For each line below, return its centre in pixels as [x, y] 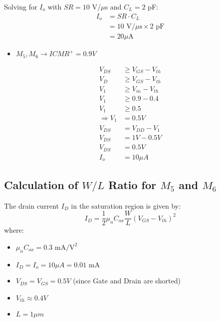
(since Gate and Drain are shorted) [127, 281]
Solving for [21, 7]
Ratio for [132, 184]
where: [14, 230]
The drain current [32, 205]
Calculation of [41, 184]
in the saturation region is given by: [126, 205]
